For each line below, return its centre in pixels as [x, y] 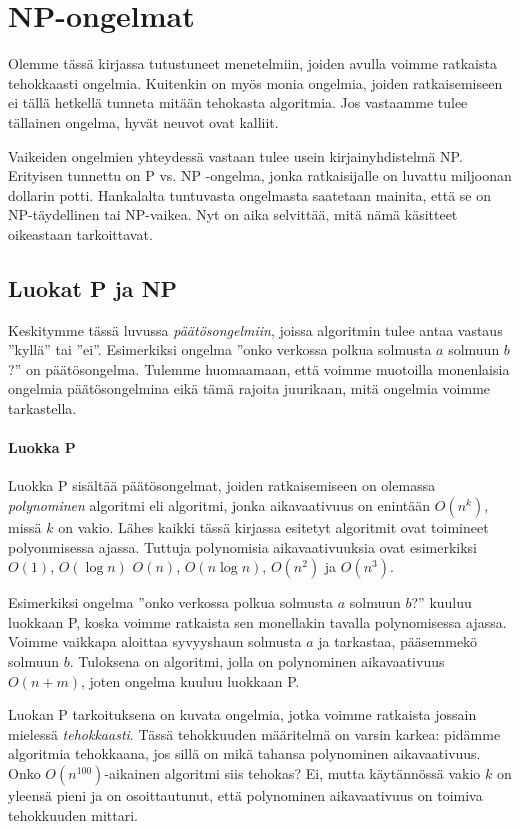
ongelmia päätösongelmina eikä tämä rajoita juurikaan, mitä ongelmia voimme [249, 388]
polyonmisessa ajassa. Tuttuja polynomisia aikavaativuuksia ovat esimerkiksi [242, 546]
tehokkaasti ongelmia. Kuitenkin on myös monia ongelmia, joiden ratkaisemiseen [255, 82]
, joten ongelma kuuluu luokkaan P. [190, 680]
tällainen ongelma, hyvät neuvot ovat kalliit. [143, 121]
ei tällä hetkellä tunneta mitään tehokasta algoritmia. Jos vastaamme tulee [238, 102]
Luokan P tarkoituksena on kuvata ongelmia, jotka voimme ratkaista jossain [242, 714]
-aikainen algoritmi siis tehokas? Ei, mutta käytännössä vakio [292, 772]
